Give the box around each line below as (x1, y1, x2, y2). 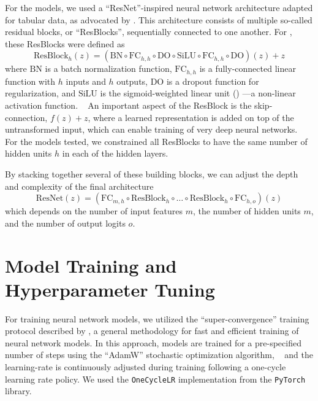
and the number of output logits (5, 216, 126, 229)
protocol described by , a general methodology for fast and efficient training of (5, 324, 299, 337)
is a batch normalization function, (45, 62, 172, 75)
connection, (5, 111, 48, 123)
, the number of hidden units (192, 204, 301, 217)
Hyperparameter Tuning (5, 276, 215, 302)
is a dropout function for (166, 74, 259, 87)
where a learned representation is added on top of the (93, 111, 294, 123)
